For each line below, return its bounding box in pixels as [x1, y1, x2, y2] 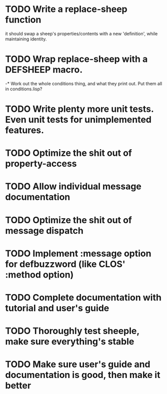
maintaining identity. [5, 36, 47, 42]
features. [5, 125, 44, 136]
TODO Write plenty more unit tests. [5, 103, 154, 115]
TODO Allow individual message [5, 181, 141, 192]
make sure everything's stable [5, 336, 134, 348]
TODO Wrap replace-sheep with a [5, 53, 148, 65]
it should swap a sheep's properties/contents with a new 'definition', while [5, 30, 158, 36]
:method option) [5, 269, 74, 280]
